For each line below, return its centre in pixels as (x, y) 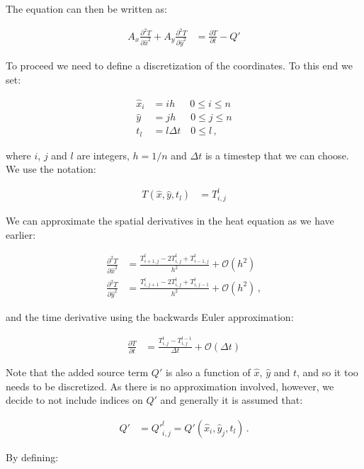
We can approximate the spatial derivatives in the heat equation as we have (170, 221)
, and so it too (327, 372)
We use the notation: (51, 169)
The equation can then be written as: (87, 9)
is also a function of (208, 372)
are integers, (103, 155)
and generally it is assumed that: (232, 400)
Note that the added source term (77, 372)
